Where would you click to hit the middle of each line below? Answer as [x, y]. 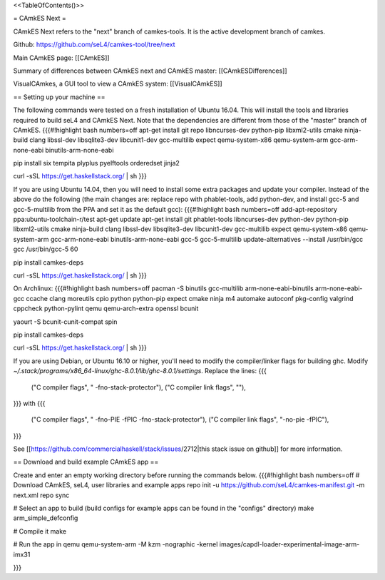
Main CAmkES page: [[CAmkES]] [61, 58]
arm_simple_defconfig [46, 518]
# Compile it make [40, 531]
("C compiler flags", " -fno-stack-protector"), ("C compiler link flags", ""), [138, 387]
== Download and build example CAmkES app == [86, 462]
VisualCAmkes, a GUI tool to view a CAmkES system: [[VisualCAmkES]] [118, 84]
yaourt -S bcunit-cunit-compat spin [65, 322]
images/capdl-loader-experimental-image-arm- [289, 544]
